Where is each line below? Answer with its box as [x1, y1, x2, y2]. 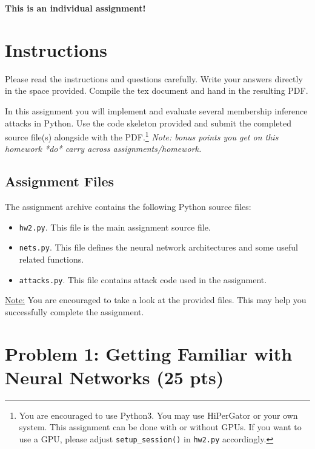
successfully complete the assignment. [5, 305, 144, 318]
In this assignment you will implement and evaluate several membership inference [5, 104, 308, 117]
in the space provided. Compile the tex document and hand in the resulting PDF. [5, 84, 308, 97]
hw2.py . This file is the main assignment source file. [19, 220, 211, 233]
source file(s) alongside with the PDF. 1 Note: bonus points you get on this [5, 129, 279, 143]
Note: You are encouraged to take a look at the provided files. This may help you [5, 293, 307, 306]
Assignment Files [5, 172, 114, 191]
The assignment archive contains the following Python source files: [5, 200, 251, 213]
